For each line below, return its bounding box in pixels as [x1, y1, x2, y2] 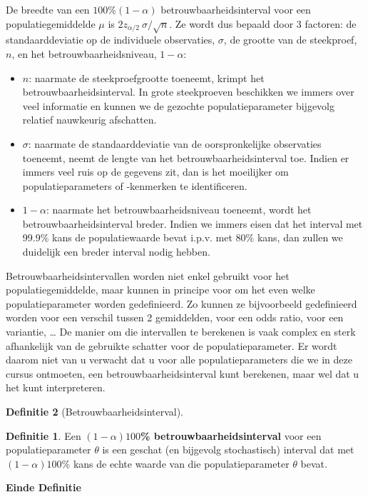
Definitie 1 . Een [6, 428, 81, 443]
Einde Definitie [6, 480, 81, 495]
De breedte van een [6, 2, 90, 16]
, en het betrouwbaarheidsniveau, [11, 46, 157, 61]
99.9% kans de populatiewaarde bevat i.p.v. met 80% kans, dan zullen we [22, 230, 343, 245]
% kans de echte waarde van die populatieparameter [61, 456, 290, 471]
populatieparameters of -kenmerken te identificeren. [22, 178, 247, 193]
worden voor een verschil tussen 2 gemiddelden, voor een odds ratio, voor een [6, 310, 344, 325]
